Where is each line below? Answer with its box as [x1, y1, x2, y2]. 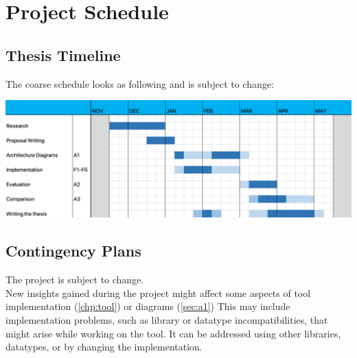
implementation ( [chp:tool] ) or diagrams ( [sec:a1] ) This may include [5, 299, 290, 313]
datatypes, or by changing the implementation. [5, 339, 203, 354]
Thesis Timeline [5, 44, 121, 65]
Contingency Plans [5, 240, 141, 261]
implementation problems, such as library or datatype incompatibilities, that [5, 313, 328, 327]
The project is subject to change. [5, 272, 144, 287]
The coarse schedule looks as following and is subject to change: [5, 76, 274, 91]
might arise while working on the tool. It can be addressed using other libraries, [5, 326, 341, 340]
